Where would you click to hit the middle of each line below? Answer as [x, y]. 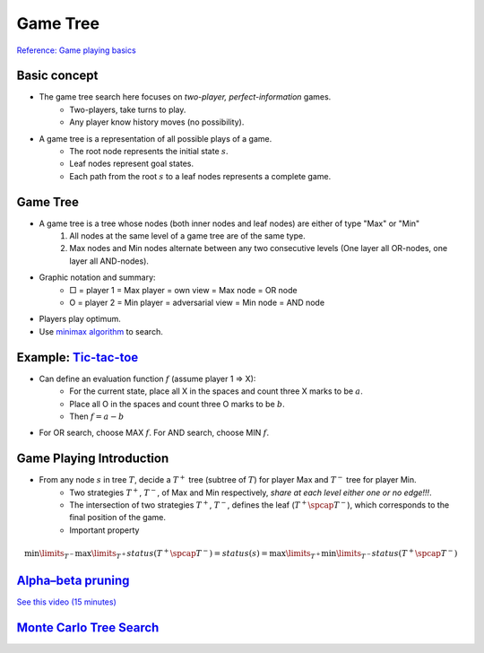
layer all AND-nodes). [109, 261]
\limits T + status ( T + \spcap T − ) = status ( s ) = [179, 554]
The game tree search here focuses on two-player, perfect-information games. [185, 97]
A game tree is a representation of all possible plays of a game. [156, 138]
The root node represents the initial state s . [149, 152]
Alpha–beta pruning [73, 581]
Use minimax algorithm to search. [101, 331]
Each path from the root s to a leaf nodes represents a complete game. [200, 176]
